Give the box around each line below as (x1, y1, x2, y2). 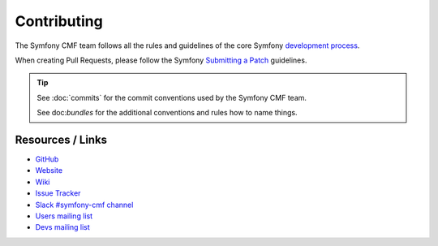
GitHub (35, 154, 59, 164)
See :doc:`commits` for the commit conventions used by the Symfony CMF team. (36, 93, 307, 102)
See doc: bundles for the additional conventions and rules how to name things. (36, 108, 298, 118)
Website (35, 166, 63, 175)
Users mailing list (35, 211, 93, 221)
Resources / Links (15, 132, 108, 146)
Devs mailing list (35, 222, 91, 232)
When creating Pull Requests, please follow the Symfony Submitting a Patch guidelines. (15, 55, 307, 65)
